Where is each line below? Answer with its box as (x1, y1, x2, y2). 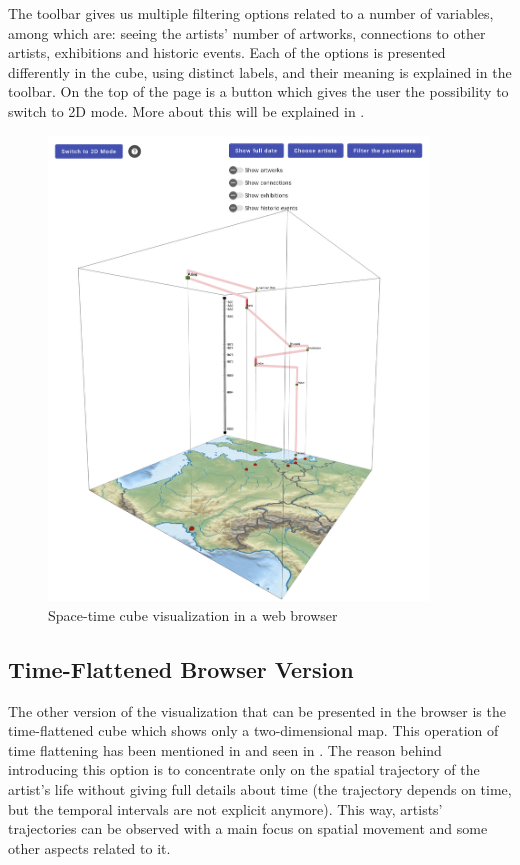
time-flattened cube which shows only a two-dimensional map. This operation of (8, 720, 499, 741)
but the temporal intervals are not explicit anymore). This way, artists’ (8, 798, 443, 819)
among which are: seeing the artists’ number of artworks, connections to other (8, 22, 486, 43)
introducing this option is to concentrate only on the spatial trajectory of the (8, 759, 480, 780)
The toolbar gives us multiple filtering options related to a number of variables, (8, 3, 494, 23)
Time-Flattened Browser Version (8, 653, 354, 684)
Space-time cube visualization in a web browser (48, 604, 338, 625)
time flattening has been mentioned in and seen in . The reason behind (8, 739, 442, 760)
